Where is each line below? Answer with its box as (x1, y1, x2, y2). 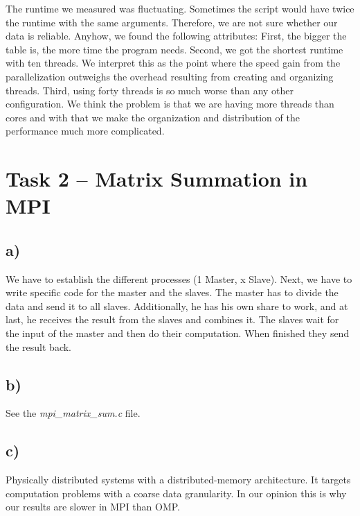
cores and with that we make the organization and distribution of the (6, 110, 300, 124)
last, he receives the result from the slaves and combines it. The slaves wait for (6, 312, 339, 327)
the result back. (6, 339, 72, 354)
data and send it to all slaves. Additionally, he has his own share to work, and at (6, 298, 348, 313)
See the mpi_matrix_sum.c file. (6, 406, 141, 420)
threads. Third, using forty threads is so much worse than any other (6, 83, 294, 97)
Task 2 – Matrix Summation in (6, 164, 308, 193)
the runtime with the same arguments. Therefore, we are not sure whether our (6, 15, 338, 29)
